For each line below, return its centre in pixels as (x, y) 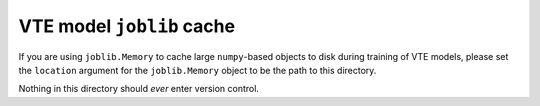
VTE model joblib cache (126, 26)
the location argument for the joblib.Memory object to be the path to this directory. (197, 70)
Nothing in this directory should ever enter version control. (139, 89)
